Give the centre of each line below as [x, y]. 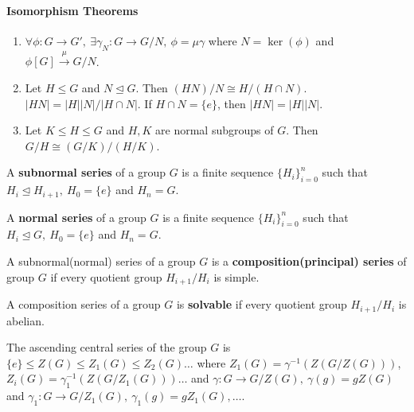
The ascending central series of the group [107, 347]
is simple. [236, 276]
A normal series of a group [76, 217]
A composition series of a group [84, 304]
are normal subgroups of [215, 130]
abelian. [25, 320]
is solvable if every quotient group [262, 304]
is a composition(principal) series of [309, 261]
